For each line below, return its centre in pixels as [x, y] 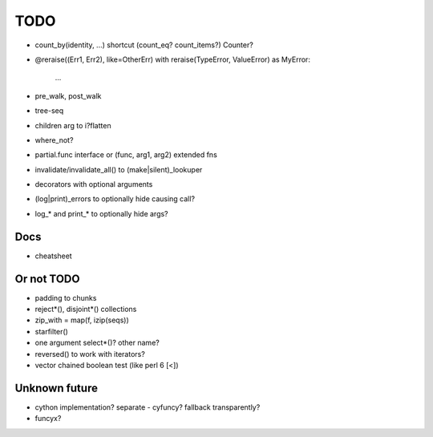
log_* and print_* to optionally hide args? [101, 213]
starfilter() [51, 331]
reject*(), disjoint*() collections [86, 310]
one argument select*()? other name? [97, 343]
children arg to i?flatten [73, 125]
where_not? [54, 140]
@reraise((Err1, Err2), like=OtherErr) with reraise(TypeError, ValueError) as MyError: [172, 59]
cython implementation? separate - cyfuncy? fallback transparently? [148, 407]
